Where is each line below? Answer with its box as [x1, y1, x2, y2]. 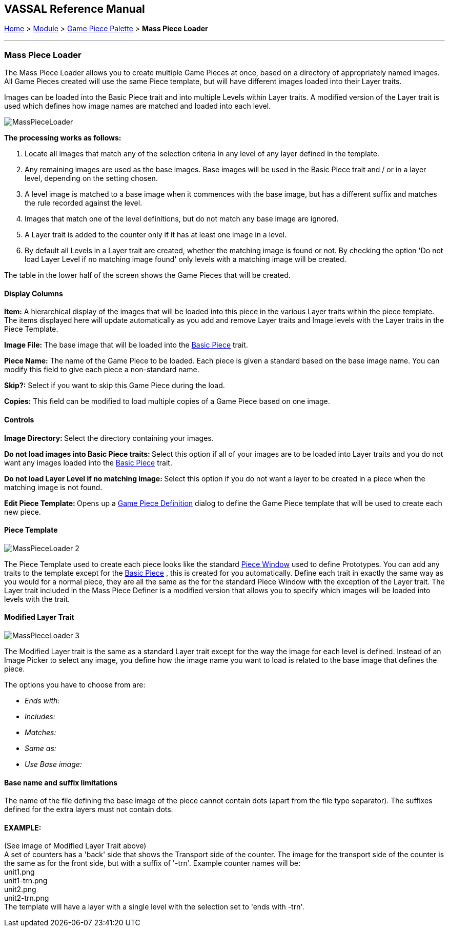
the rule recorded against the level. [25, 198, 142, 208]
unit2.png [4, 885, 36, 894]
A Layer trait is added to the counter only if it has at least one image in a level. [25, 230, 287, 239]
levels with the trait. [4, 594, 70, 603]
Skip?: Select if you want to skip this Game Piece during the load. [4, 381, 225, 390]
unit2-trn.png [4, 894, 49, 903]
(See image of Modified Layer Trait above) [4, 841, 147, 851]
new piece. [4, 507, 41, 516]
